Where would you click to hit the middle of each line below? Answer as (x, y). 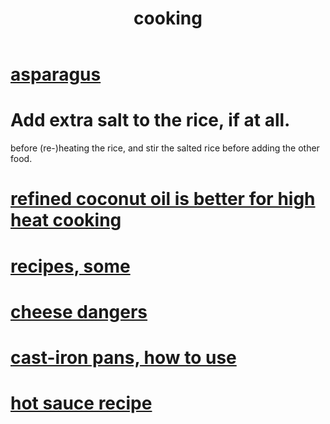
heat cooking (66, 220)
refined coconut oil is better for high (163, 199)
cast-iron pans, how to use (123, 357)
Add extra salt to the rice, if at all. (150, 120)
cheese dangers (79, 311)
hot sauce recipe (81, 403)
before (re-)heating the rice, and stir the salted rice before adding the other (165, 148)
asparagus (56, 74)
